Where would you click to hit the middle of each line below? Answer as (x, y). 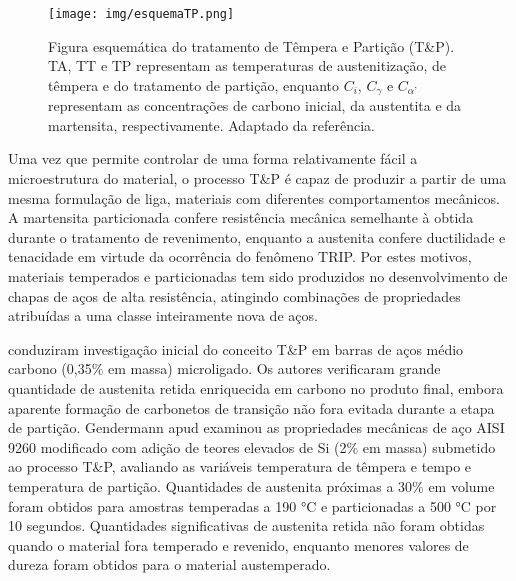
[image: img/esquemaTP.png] (141, 14)
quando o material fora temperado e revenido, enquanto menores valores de (238, 544)
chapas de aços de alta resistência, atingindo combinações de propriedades (234, 295)
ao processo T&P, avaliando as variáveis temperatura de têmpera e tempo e (240, 466)
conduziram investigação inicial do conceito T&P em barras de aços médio (236, 348)
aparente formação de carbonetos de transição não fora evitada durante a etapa (251, 407)
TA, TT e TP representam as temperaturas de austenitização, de (247, 65)
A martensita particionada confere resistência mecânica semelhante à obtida (241, 217)
